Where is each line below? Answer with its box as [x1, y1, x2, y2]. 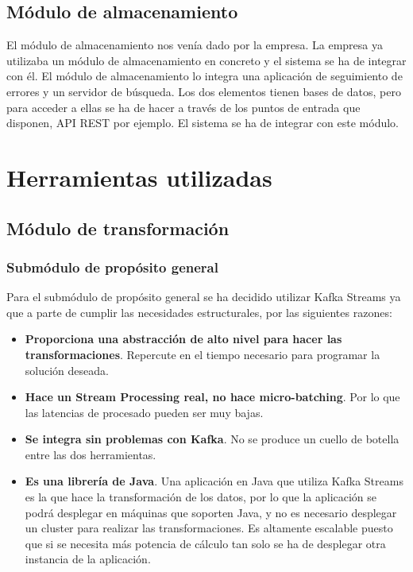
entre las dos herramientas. [25, 446, 156, 462]
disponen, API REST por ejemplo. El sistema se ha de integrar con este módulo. [6, 114, 399, 131]
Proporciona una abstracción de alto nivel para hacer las [25, 330, 342, 347]
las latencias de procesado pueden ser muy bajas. [25, 404, 264, 420]
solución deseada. [25, 361, 109, 378]
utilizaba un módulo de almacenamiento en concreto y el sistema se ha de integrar [6, 52, 407, 68]
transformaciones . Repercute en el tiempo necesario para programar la [25, 346, 380, 362]
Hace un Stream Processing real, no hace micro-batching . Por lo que [25, 388, 400, 405]
